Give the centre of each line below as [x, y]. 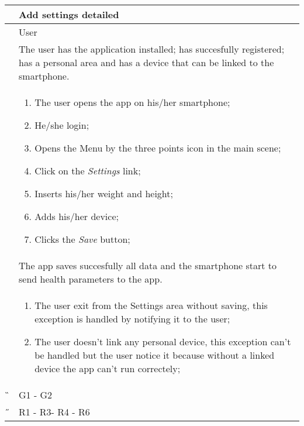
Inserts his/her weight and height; [104, 193]
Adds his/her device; [77, 216]
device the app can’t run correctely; [108, 368]
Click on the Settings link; [88, 171]
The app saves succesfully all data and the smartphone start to [148, 265]
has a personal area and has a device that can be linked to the [146, 62]
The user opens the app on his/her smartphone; [132, 102]
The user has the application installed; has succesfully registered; [152, 49]
